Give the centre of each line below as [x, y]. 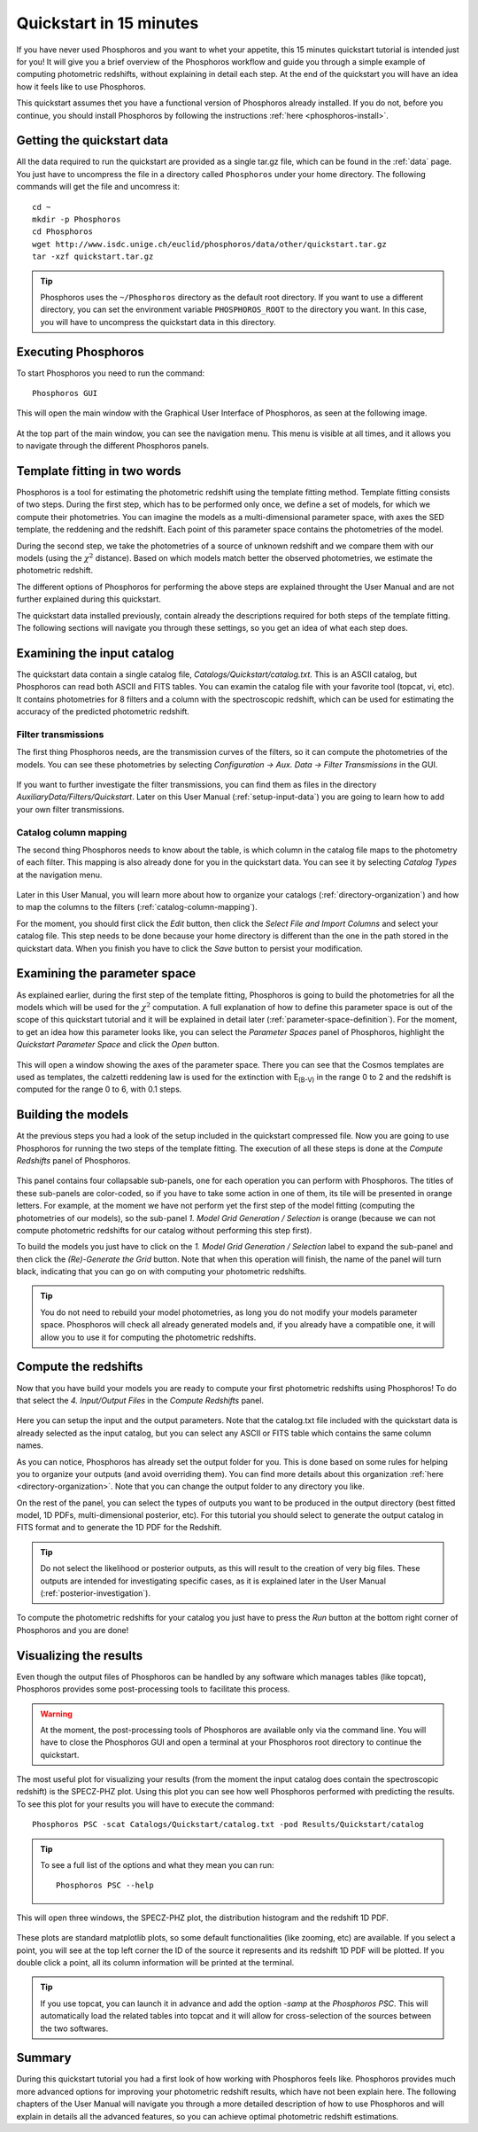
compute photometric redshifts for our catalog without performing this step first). [164, 1230]
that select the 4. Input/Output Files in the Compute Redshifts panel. [140, 1400]
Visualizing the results [80, 1656]
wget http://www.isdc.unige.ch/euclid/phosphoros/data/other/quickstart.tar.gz [209, 244]
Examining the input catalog [95, 653]
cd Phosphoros [62, 232]
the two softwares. [74, 2028]
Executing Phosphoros [81, 351]
